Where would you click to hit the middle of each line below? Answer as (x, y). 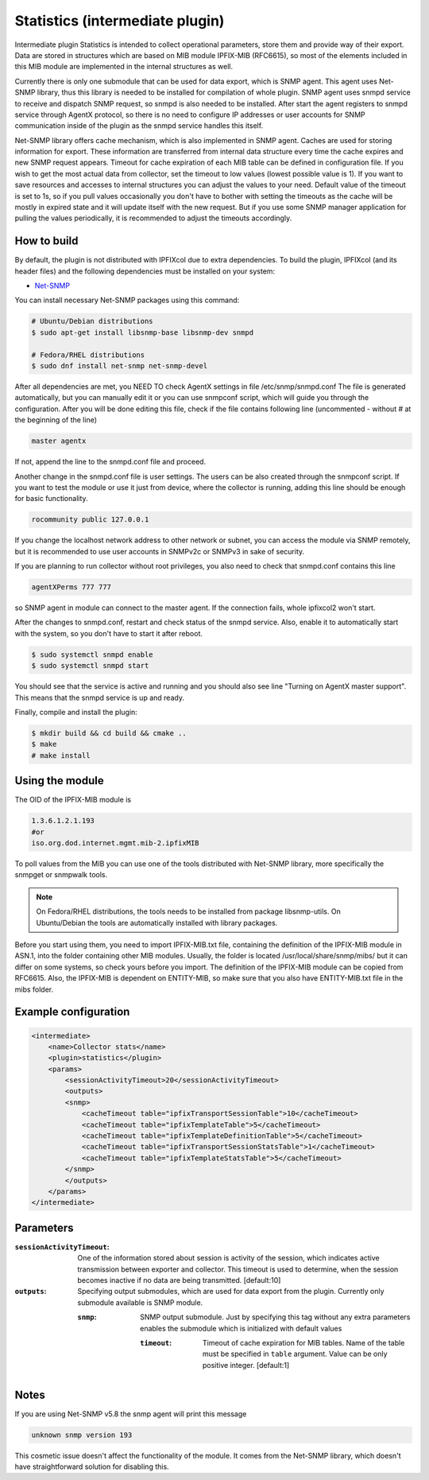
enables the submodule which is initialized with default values (241, 1328)
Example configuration (72, 1012)
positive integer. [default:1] (246, 1365)
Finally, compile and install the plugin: (76, 712)
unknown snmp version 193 (82, 1435)
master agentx (59, 441)
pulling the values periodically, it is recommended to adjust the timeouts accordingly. (153, 218)
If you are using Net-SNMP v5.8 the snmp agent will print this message (131, 1414)
